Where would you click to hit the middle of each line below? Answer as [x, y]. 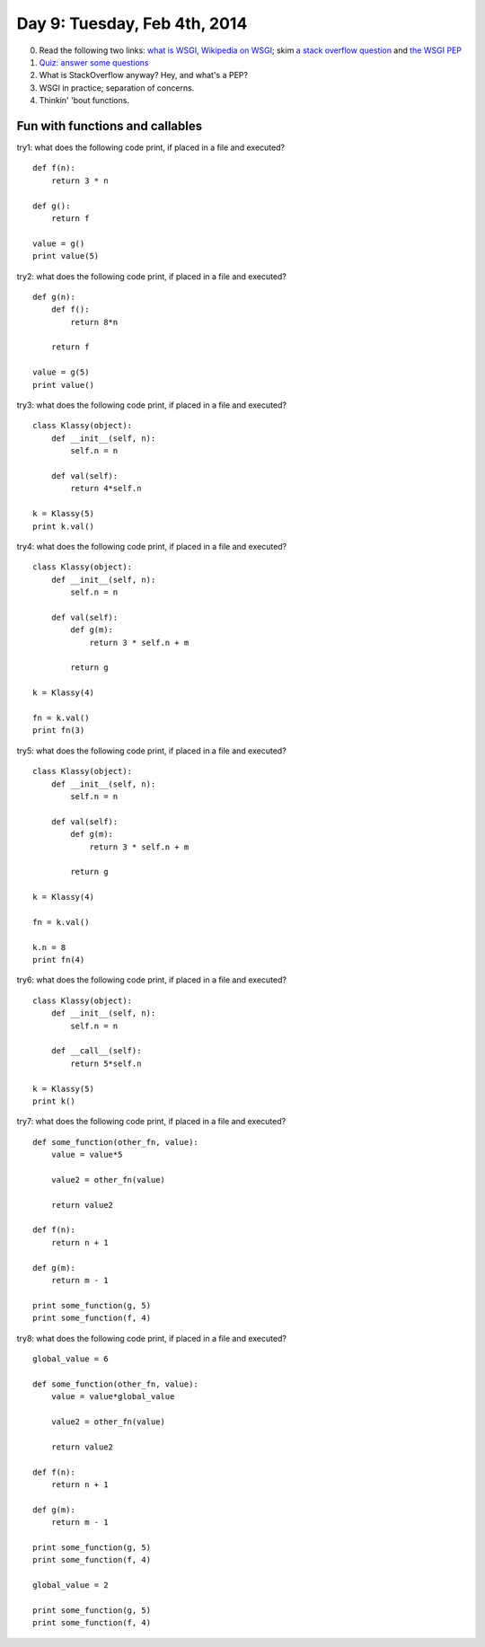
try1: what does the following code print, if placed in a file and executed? [151, 147]
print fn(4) [59, 960]
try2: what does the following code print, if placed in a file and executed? [152, 276]
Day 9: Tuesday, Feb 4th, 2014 [132, 23]
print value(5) [66, 256]
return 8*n [94, 322]
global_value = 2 [71, 1585]
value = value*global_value [113, 1397]
